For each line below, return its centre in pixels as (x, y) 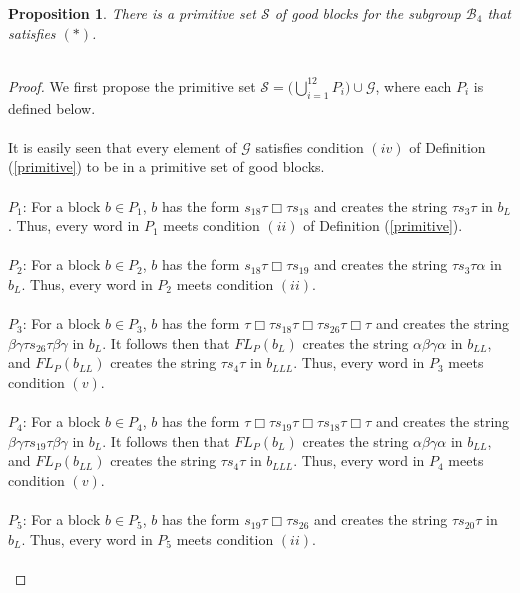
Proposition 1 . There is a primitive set (132, 13)
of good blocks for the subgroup (367, 13)
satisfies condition (309, 146)
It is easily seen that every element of (122, 146)
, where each (413, 85)
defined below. (52, 107)
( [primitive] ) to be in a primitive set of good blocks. (166, 166)
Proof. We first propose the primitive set (132, 85)
